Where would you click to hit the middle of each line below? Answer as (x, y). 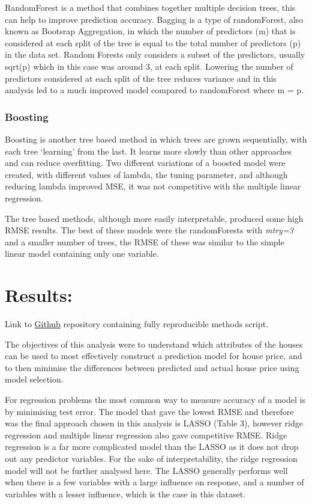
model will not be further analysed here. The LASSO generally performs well (146, 470)
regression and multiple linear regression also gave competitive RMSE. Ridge (146, 435)
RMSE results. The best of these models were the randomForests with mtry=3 (149, 230)
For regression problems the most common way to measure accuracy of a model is (155, 399)
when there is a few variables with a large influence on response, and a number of (154, 482)
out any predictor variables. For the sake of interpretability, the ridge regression (151, 458)
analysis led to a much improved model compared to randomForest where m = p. (154, 90)
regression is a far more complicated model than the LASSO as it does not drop (152, 447)
